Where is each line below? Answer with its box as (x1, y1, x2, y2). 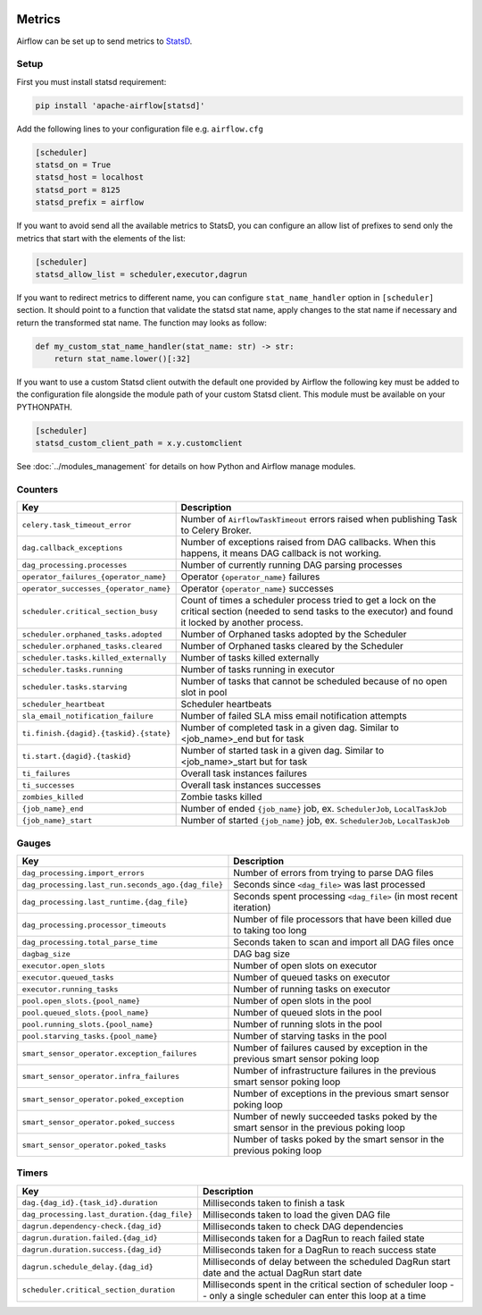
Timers (16, 1167, 48, 1179)
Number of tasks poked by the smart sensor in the (233, 1134, 445, 1146)
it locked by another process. (180, 617, 303, 629)
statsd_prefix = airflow (35, 198, 145, 207)
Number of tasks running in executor (180, 663, 335, 676)
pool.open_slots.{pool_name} (21, 996, 141, 1006)
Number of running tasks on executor (233, 983, 391, 996)
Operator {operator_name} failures (180, 570, 320, 583)
